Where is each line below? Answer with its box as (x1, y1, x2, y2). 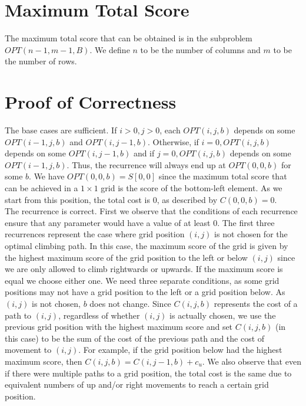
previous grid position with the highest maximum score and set (5, 320, 233, 333)
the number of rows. (5, 55, 77, 67)
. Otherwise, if (148, 135, 199, 148)
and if (133, 147, 155, 159)
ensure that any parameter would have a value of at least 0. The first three (5, 216, 275, 228)
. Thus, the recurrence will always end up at (66, 158, 226, 171)
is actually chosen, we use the (169, 309, 276, 321)
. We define (89, 43, 130, 55)
